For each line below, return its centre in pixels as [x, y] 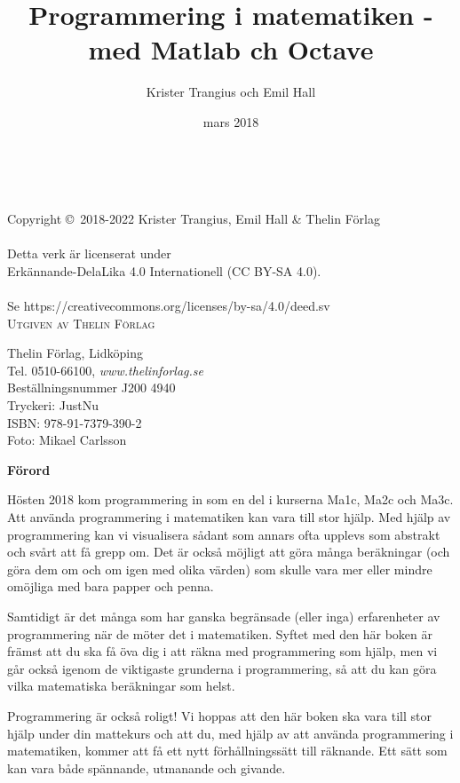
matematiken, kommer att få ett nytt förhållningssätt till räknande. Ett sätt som [227, 751]
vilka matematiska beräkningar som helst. [121, 686]
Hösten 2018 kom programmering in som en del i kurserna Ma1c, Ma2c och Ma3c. [230, 499]
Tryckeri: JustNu [53, 405]
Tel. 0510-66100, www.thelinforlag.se [106, 370]
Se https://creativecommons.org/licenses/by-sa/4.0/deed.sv [169, 306]
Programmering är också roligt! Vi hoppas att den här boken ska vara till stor [220, 715]
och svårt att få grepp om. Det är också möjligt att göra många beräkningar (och [229, 552]
